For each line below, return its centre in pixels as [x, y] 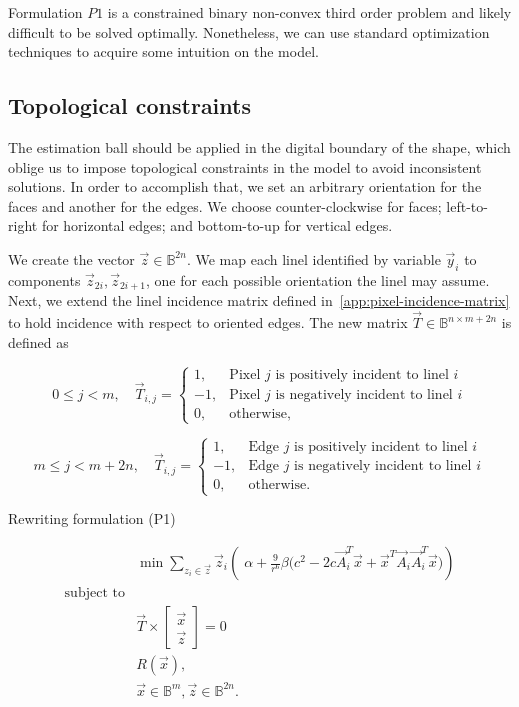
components [44, 279]
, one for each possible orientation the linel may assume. [318, 279]
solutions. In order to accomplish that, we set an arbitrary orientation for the [245, 186]
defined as [38, 341]
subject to [94, 593]
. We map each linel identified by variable [313, 258]
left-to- [467, 205]
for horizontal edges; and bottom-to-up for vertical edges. [217, 225]
